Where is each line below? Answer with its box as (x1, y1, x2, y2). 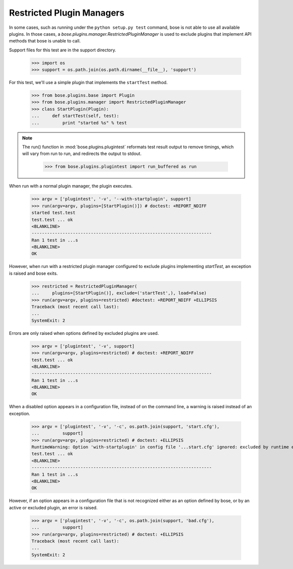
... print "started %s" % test (31, 120, 127, 126)
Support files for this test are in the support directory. (9, 47, 117, 53)
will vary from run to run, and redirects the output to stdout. (22, 151, 142, 156)
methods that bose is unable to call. (9, 38, 81, 44)
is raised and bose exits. (9, 270, 58, 276)
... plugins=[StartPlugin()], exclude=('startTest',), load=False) (31, 290, 207, 296)
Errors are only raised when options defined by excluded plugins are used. (9, 330, 159, 336)
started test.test (31, 210, 76, 216)
